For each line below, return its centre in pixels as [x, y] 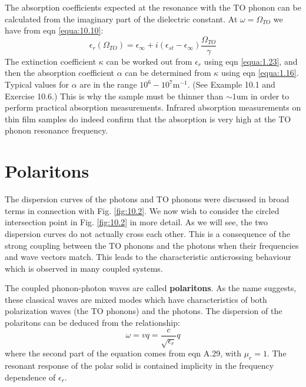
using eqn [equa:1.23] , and [251, 61]
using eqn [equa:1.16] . [260, 73]
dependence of [30, 377]
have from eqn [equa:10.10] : [54, 30]
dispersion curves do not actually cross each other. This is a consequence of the [147, 233]
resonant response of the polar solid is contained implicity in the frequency [139, 366]
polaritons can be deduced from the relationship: [92, 323]
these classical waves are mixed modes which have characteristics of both [136, 299]
